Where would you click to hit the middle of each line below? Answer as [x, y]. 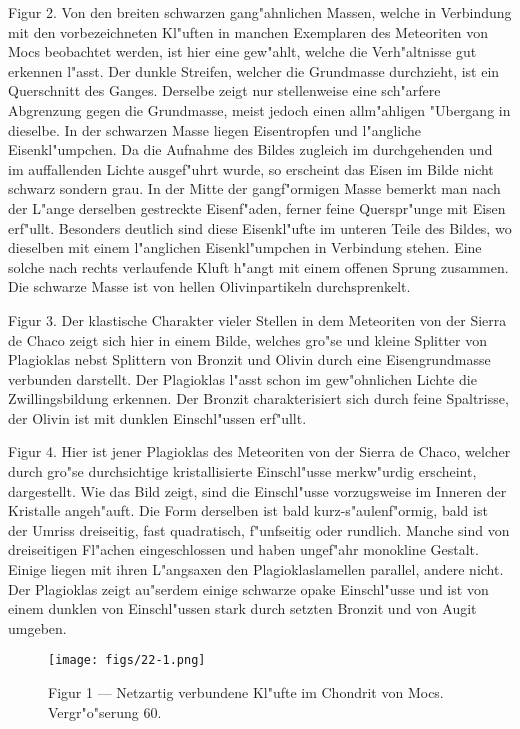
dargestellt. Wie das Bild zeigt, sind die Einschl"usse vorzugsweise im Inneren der [257, 490]
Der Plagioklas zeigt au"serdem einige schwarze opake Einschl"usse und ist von [248, 588]
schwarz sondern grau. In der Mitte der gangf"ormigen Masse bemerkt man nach [254, 188]
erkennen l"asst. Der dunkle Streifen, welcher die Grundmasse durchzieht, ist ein [254, 70]
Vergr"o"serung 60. [105, 711]
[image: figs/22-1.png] [127, 660]
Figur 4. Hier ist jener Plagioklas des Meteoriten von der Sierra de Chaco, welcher [259, 451]
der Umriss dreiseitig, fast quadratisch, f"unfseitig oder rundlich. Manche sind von [259, 529]
